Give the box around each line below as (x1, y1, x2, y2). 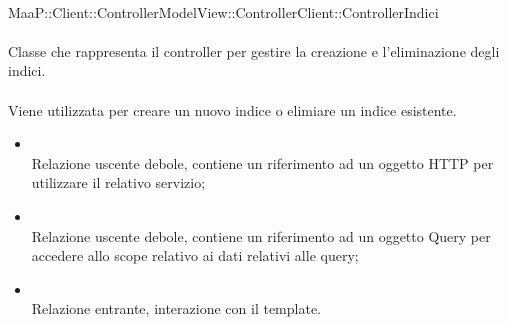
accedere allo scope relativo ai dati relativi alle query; (31, 245, 359, 266)
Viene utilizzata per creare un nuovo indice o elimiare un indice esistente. (8, 99, 457, 120)
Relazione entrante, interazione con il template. (31, 298, 321, 319)
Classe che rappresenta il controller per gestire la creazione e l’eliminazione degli (8, 40, 500, 61)
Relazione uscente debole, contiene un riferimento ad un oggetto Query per (31, 225, 491, 246)
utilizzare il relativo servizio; (31, 172, 206, 193)
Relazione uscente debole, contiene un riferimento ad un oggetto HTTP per (31, 152, 494, 173)
